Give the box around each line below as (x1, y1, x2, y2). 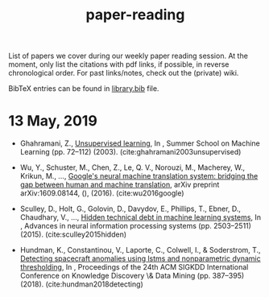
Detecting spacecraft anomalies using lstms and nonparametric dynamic (19, 254, 261, 263)
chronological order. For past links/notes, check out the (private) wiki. (8, 68, 239, 78)
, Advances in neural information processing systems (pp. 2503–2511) (19, 221, 252, 231)
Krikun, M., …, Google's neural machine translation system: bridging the (19, 171, 259, 181)
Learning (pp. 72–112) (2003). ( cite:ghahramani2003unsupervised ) (19, 147, 242, 157)
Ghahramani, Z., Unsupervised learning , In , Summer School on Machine (19, 138, 260, 148)
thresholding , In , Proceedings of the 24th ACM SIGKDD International (19, 262, 249, 272)
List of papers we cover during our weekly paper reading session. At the (8, 51, 248, 61)
